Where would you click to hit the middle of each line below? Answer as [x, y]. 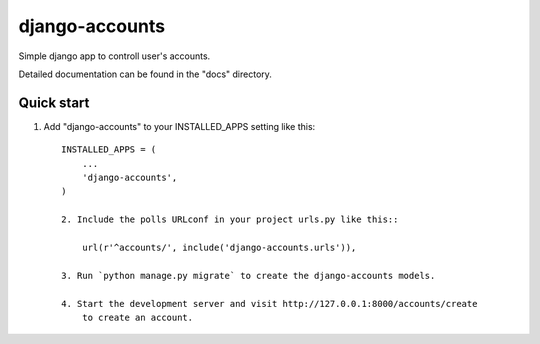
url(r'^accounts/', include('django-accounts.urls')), [219, 247]
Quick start [54, 102]
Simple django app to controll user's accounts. [114, 56]
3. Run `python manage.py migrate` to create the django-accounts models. [248, 275]
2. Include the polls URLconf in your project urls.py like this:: [230, 219]
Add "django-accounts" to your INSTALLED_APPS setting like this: [179, 126]
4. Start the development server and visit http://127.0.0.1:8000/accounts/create [269, 303]
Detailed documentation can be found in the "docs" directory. [145, 74]
